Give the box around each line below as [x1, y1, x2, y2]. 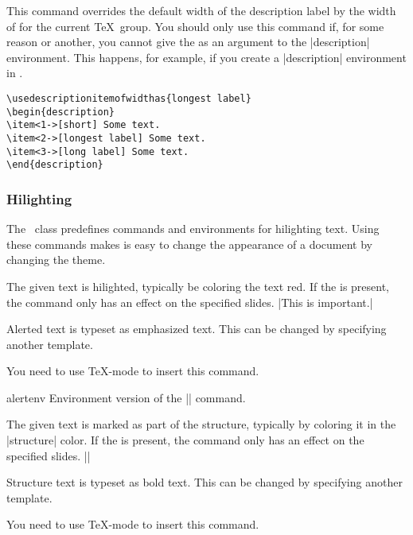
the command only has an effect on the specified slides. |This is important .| [6, 293, 373, 310]
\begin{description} [6, 106, 115, 118]
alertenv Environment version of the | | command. [6, 389, 246, 405]
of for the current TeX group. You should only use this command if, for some [6, 17, 384, 34]
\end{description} [6, 159, 103, 171]
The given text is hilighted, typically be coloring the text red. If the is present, [6, 277, 390, 294]
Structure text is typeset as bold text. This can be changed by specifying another [6, 474, 403, 490]
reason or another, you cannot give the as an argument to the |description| [6, 33, 370, 50]
